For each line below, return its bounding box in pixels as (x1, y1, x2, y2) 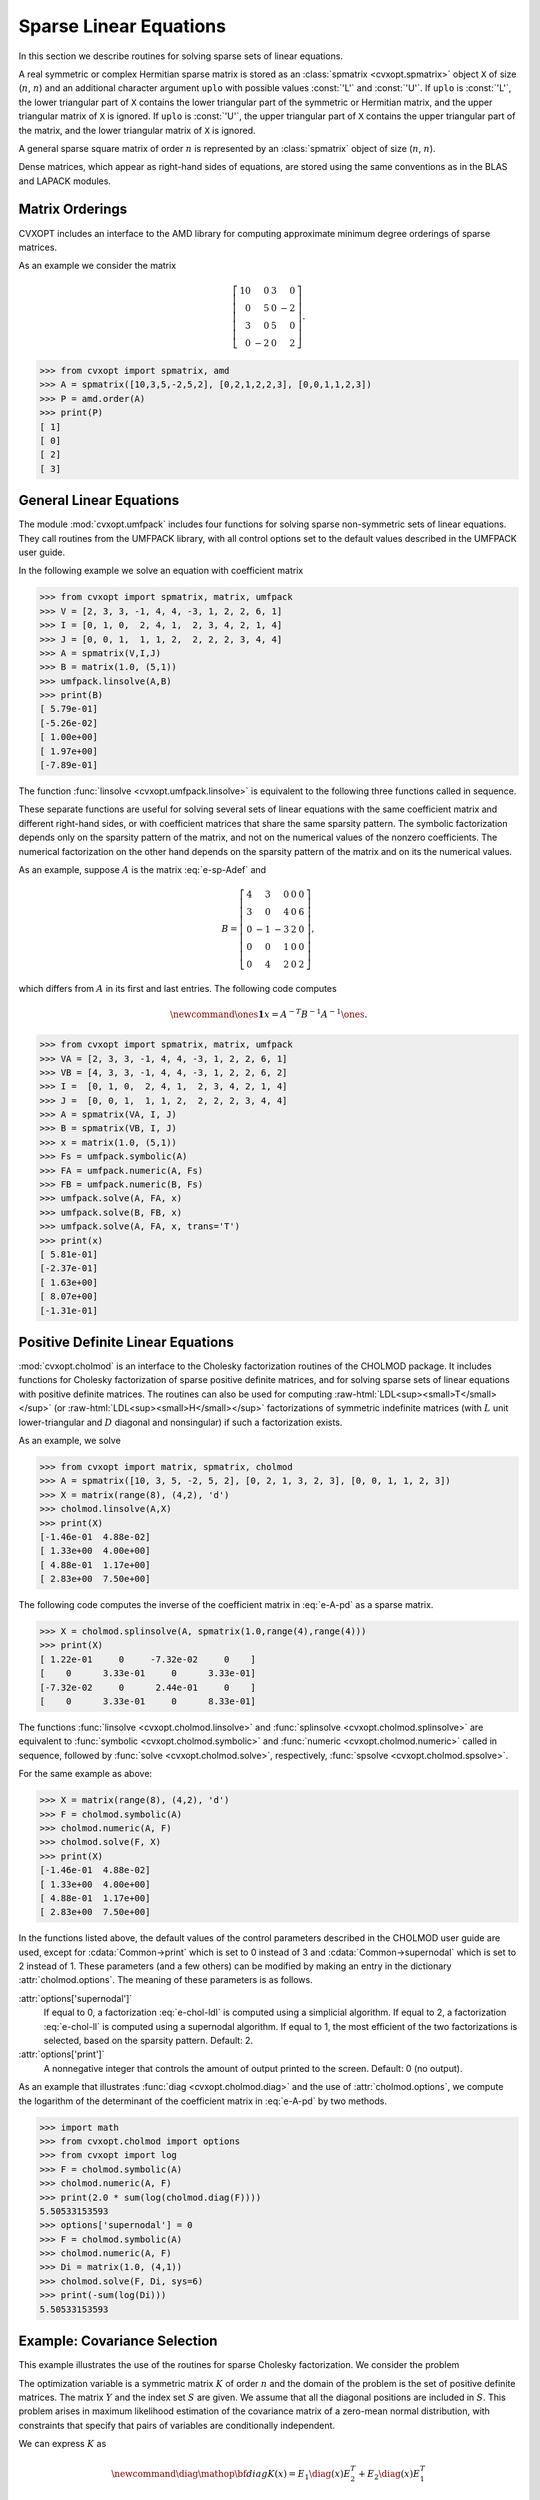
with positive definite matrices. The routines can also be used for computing (18, 1388, 333, 1400)
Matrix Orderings (18, 201, 128, 218)
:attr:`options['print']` (18, 2048, 105, 2060)
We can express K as (18, 2438, 107, 2450)
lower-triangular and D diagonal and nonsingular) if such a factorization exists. (18, 1416, 343, 1428)
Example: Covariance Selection (18, 2333, 218, 2350)
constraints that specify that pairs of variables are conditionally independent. (18, 2419, 335, 2431)
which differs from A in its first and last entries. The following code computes (18, 982, 337, 994)
